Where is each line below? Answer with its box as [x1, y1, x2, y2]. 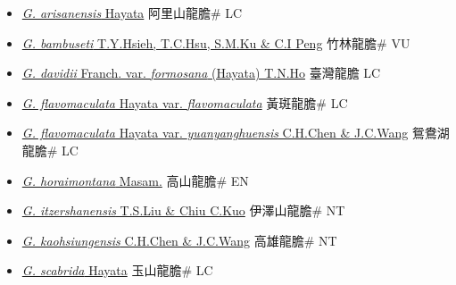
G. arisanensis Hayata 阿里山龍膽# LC [21, 4, 243, 21]
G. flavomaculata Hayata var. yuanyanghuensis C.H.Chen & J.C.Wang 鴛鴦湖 [21, 123, 450, 142]
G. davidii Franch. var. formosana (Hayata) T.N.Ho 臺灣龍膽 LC [21, 63, 381, 82]
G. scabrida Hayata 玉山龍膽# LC [21, 261, 213, 280]
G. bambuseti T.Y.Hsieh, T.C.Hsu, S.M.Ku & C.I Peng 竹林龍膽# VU [21, 33, 410, 52]
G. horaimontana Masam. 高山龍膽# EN [21, 171, 249, 189]
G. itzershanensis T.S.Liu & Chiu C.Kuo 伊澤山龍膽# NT [21, 201, 345, 220]
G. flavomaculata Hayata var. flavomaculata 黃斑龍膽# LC [21, 93, 348, 112]
